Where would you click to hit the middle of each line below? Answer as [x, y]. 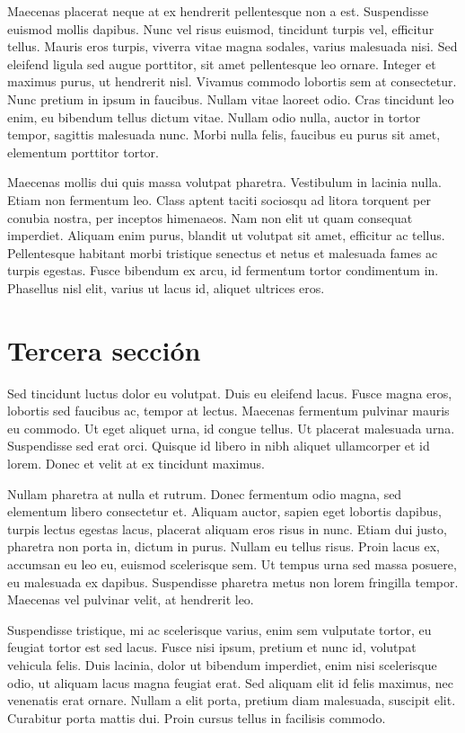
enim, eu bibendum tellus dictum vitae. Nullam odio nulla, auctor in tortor [214, 116]
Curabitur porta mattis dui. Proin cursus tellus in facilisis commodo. [197, 717]
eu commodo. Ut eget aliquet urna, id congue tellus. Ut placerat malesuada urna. [231, 428]
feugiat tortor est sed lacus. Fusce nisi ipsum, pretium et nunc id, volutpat [212, 647]
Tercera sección [104, 349]
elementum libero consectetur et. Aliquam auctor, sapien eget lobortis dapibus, [224, 511]
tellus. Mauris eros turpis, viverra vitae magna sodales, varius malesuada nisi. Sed [232, 46]
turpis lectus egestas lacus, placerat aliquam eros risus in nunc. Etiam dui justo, [227, 528]
